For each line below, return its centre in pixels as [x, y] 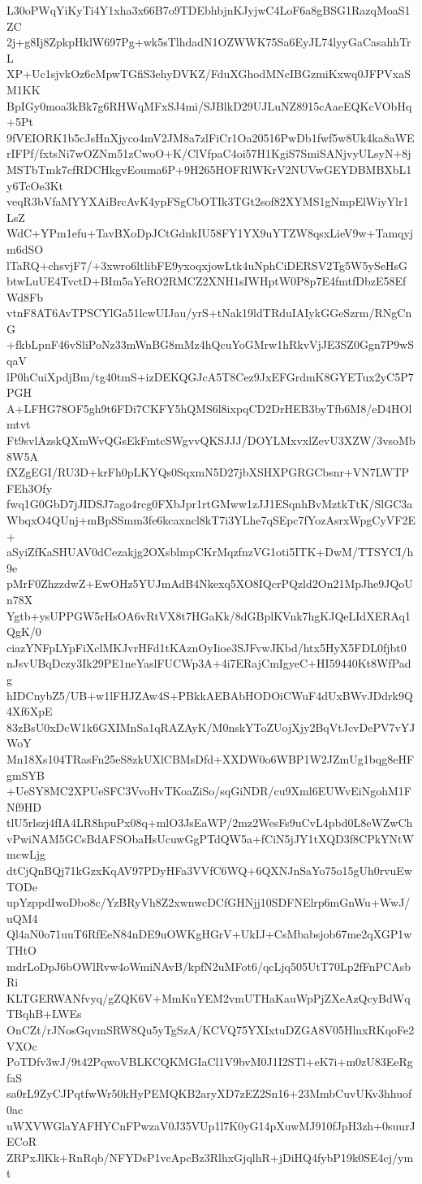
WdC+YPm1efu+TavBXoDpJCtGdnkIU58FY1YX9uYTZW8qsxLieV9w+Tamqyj [210, 233]
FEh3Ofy [30, 488]
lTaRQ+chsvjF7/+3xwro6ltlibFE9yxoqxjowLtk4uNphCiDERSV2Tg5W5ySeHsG [207, 265]
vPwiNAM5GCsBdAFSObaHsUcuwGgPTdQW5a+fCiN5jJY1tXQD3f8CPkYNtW [210, 838]
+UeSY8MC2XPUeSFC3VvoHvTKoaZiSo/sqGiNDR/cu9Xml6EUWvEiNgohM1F [209, 791]
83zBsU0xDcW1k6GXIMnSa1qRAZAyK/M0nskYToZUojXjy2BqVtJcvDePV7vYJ [211, 727]
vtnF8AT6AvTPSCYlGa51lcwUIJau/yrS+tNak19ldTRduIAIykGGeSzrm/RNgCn [209, 313]
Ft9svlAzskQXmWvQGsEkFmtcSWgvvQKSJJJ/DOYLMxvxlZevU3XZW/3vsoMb [211, 440]
